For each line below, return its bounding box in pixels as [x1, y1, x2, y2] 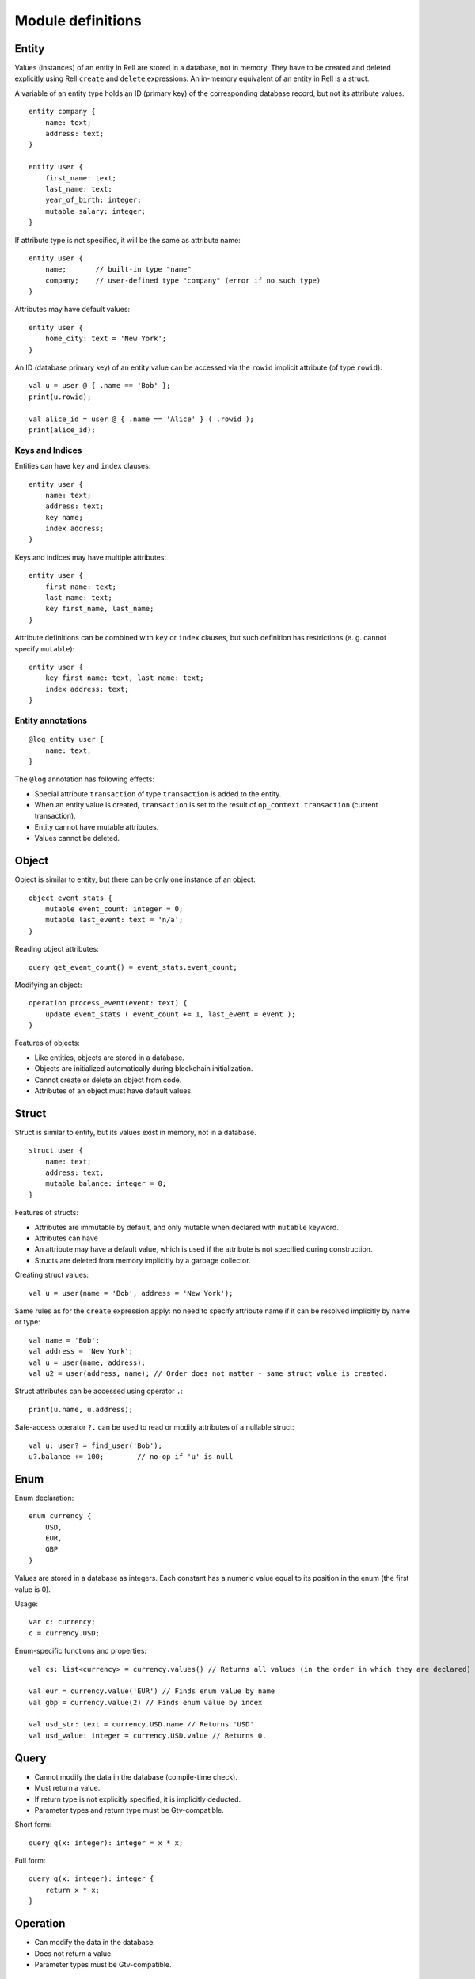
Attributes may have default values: [14, 305, 131, 314]
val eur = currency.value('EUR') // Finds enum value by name [28, 1687, 275, 1696]
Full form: [14, 1856, 46, 1866]
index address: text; [44, 685, 130, 693]
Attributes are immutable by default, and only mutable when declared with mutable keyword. [34, 1222, 340, 1232]
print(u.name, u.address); [28, 1405, 134, 1414]
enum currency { [28, 1512, 92, 1521]
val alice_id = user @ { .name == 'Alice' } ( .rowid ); [28, 414, 255, 424]
